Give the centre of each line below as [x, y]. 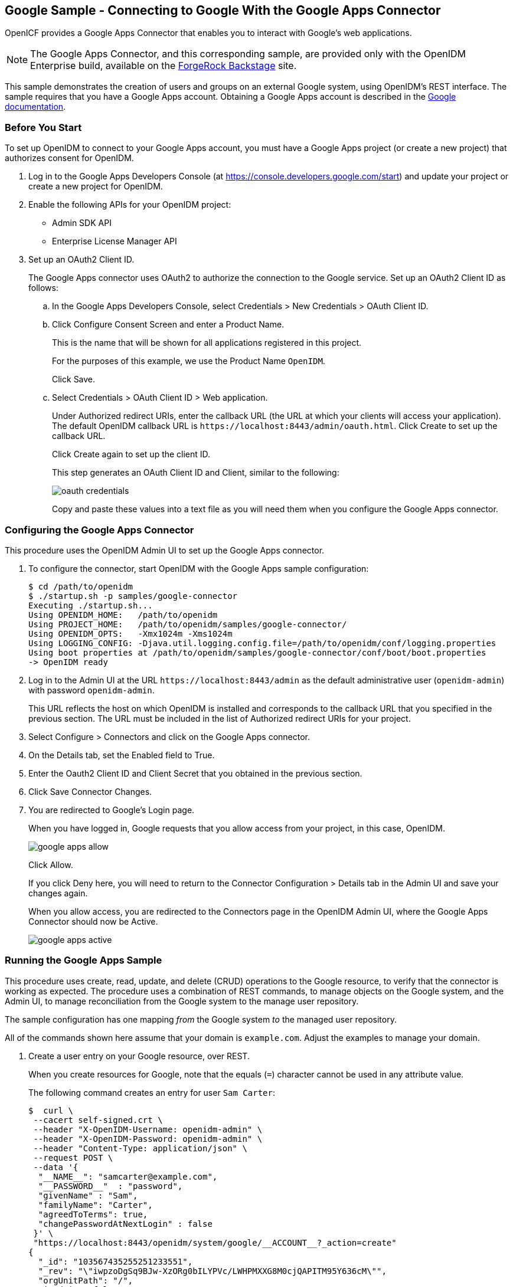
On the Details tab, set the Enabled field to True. [122, 755]
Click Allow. [51, 864]
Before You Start [43, 127]
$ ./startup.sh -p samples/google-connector [133, 596]
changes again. [58, 893]
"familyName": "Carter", [95, 1205]
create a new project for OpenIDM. [96, 186]
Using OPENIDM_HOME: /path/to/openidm [123, 615]
